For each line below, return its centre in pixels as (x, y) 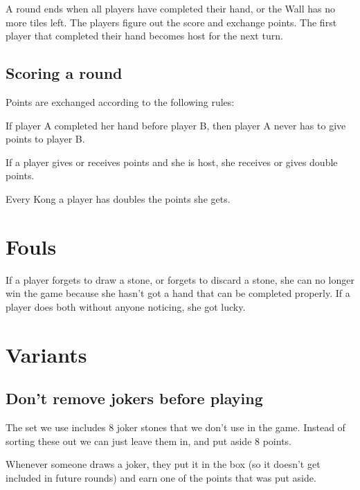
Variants (46, 354)
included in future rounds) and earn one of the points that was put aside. (161, 477)
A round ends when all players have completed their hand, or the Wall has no (171, 8)
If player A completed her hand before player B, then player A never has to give (176, 125)
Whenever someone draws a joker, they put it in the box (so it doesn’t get (163, 464)
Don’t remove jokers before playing (134, 398)
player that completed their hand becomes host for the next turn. (144, 36)
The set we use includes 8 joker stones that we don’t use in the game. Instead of (175, 427)
